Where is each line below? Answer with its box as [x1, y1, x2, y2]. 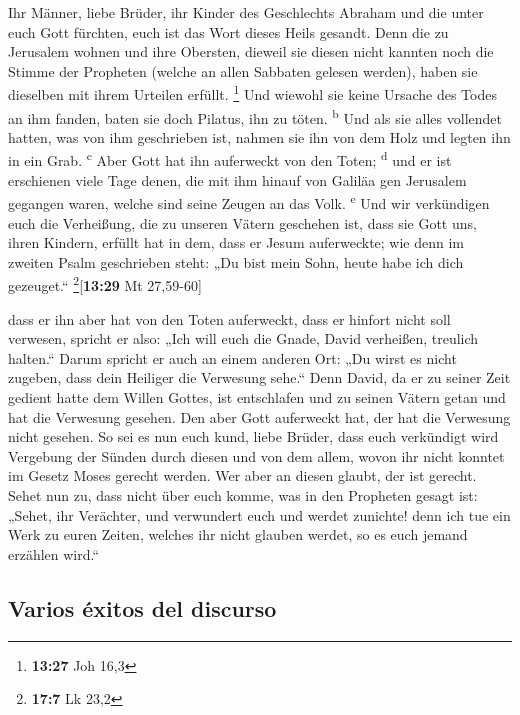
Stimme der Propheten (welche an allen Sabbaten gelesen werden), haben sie [8, 60, 478, 81]
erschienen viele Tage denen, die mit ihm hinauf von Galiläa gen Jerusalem [8, 169, 467, 190]
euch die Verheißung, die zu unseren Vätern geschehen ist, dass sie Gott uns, [8, 212, 477, 233]
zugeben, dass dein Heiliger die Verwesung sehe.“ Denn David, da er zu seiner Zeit [8, 367, 511, 388]
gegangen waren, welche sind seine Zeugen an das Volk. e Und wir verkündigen [8, 190, 490, 213]
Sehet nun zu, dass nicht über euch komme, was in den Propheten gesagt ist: [8, 484, 478, 505]
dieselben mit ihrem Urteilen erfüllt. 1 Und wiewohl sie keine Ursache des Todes [8, 81, 497, 105]
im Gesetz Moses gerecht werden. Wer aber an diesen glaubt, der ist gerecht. [8, 465, 477, 486]
